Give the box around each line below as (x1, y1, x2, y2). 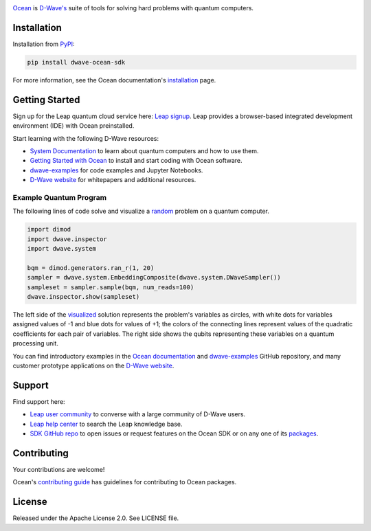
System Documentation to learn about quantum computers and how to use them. (30, 146, 259, 155)
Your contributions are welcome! (12, 465, 105, 473)
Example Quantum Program (12, 192, 106, 202)
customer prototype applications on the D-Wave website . (12, 361, 175, 370)
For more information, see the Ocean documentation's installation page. (12, 76, 216, 84)
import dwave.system (27, 245, 96, 253)
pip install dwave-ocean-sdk (27, 58, 126, 66)
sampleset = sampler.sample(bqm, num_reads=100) (27, 283, 194, 291)
